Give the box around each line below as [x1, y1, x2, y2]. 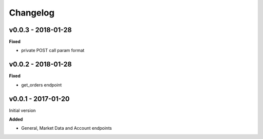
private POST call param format [21, 48, 85, 53]
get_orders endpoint [21, 82, 62, 87]
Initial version [9, 107, 36, 113]
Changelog [9, 7, 55, 18]
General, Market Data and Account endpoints [21, 125, 112, 131]
